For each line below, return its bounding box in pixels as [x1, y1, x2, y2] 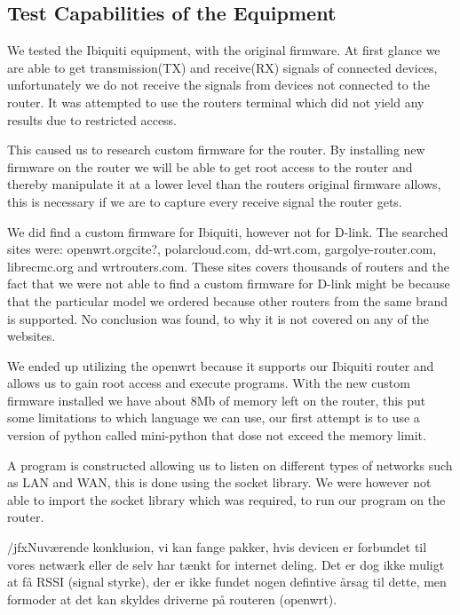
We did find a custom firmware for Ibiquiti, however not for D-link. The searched [7, 222, 448, 240]
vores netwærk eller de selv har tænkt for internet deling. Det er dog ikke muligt [7, 555, 445, 573]
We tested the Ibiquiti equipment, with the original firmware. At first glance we [7, 41, 440, 59]
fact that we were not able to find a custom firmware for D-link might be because [7, 274, 450, 293]
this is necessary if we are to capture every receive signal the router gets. [7, 192, 402, 210]
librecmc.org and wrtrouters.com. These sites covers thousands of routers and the [7, 256, 449, 275]
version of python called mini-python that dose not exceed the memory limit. [7, 426, 426, 445]
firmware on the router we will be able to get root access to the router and [7, 157, 413, 176]
